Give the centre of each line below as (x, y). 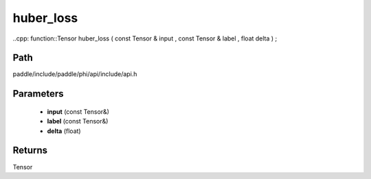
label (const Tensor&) (78, 121)
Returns (30, 151)
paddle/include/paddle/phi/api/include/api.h (75, 74)
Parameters (38, 94)
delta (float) (64, 131)
